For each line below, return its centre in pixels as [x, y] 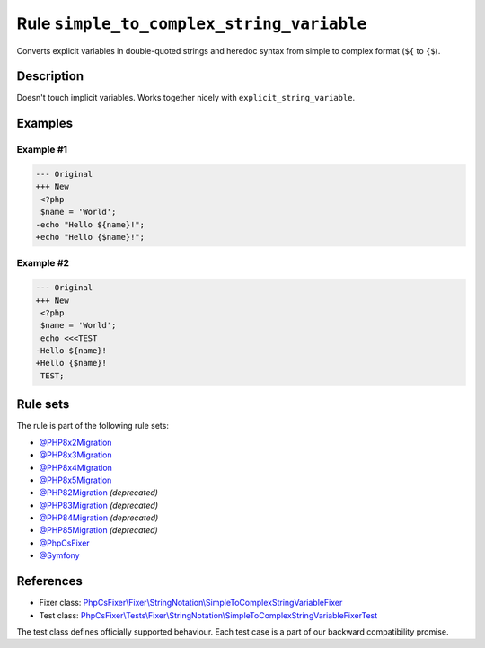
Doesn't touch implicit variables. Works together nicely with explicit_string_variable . [185, 98]
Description [50, 76]
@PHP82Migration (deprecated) [99, 493]
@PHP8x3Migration [75, 455]
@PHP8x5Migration [75, 480]
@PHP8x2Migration [75, 442]
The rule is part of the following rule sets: [93, 426]
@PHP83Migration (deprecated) [99, 505]
